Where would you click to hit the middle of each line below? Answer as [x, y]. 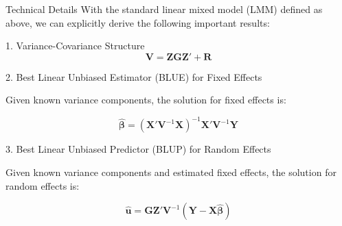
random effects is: [43, 185]
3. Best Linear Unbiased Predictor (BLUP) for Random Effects [138, 149]
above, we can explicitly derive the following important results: [138, 22]
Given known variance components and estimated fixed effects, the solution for [171, 172]
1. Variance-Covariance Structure [75, 46]
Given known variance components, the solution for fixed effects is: [146, 100]
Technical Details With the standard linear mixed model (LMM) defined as [164, 9]
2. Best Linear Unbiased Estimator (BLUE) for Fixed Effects [134, 76]
